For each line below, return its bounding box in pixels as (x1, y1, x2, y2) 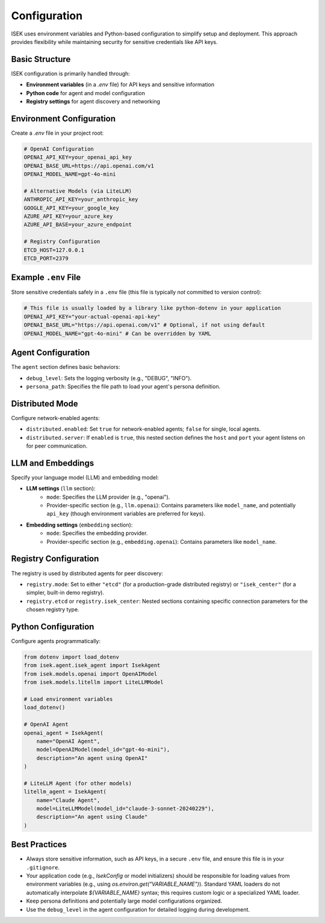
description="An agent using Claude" (36, 813, 148, 821)
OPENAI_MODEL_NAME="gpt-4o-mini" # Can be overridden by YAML (23, 330, 211, 337)
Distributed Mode (11, 398, 78, 409)
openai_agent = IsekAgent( (23, 729, 104, 736)
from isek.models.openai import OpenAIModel (23, 670, 158, 677)
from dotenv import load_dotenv (23, 653, 120, 660)
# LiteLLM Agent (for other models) (23, 780, 132, 786)
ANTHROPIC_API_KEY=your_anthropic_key (23, 196, 138, 203)
